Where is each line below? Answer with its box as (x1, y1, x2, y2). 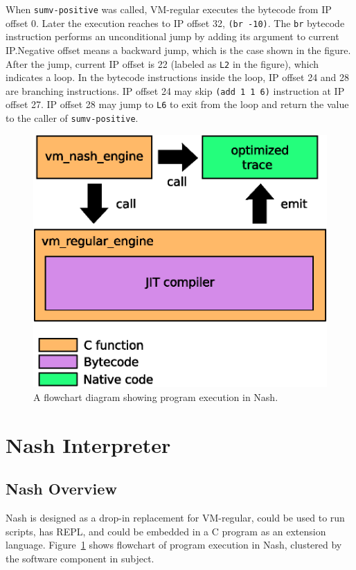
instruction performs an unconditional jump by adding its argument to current (6, 29, 339, 44)
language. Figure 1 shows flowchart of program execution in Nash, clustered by (6, 537, 342, 552)
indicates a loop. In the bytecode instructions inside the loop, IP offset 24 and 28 (6, 70, 350, 84)
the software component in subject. (6, 551, 154, 565)
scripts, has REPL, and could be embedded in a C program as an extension (6, 524, 326, 538)
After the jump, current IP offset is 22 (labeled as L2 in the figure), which (6, 56, 319, 71)
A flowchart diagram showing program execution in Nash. (33, 389, 278, 404)
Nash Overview (6, 478, 117, 499)
